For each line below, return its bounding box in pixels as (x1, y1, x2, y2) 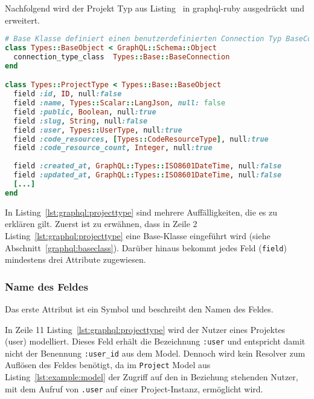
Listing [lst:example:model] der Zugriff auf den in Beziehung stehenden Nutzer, (5, 371, 298, 383)
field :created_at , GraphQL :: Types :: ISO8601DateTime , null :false (13, 162, 282, 171)
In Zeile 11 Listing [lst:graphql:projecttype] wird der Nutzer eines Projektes (5, 323, 286, 335)
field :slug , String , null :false (13, 116, 148, 125)
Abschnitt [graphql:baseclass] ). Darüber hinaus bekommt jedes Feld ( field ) (5, 241, 287, 254)
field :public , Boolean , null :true (13, 107, 156, 116)
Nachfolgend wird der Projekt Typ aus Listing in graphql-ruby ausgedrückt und (5, 2, 304, 14)
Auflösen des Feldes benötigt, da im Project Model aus (5, 358, 211, 371)
